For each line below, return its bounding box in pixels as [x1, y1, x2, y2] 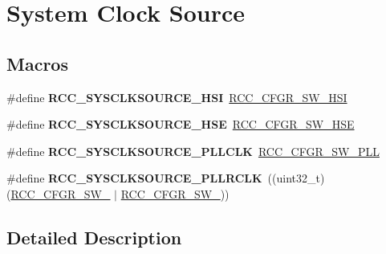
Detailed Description [6, 224, 182, 249]
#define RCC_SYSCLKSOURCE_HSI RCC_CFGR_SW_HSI [6, 88, 347, 105]
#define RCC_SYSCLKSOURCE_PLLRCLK [6, 170, 262, 186]
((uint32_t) [267, 170, 325, 186]
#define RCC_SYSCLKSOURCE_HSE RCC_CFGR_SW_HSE [6, 116, 355, 133]
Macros [6, 51, 68, 76]
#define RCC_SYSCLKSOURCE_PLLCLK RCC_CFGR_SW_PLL [6, 142, 380, 159]
